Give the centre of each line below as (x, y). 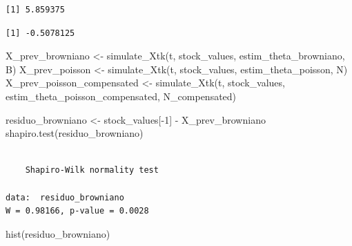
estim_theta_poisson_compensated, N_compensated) (121, 96)
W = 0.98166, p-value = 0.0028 (77, 211)
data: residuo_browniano (65, 197)
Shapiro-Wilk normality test (92, 170)
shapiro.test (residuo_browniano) (75, 133)
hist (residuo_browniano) (58, 233)
